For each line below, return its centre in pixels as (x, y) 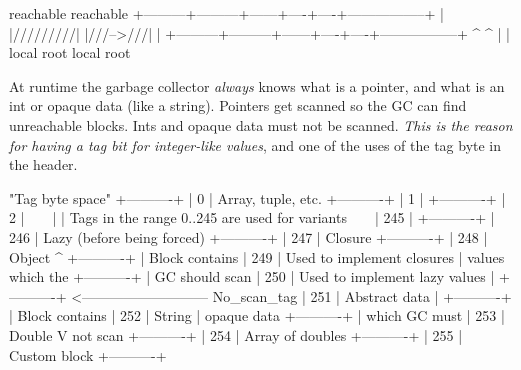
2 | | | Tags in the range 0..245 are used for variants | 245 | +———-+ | (252, 217)
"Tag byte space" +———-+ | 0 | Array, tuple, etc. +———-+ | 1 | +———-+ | (257, 197)
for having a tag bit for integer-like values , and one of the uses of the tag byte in (255, 144)
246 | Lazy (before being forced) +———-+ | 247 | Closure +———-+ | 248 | (248, 236)
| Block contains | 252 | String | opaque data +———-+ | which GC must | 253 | (257, 315)
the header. (43, 164)
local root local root (70, 52)
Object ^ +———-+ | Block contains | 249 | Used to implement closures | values (257, 256)
